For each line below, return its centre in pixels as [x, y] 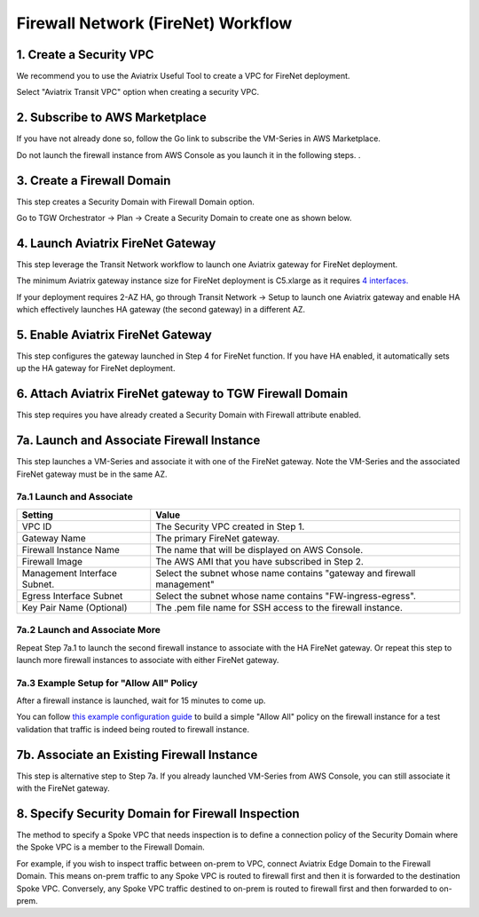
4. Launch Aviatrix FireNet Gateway [116, 243]
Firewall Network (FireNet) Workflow [154, 23]
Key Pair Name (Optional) [75, 607]
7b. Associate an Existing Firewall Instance [137, 755]
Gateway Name [54, 538]
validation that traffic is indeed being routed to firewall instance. [133, 729]
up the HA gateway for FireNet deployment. [96, 368]
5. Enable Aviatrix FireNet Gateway [114, 334]
